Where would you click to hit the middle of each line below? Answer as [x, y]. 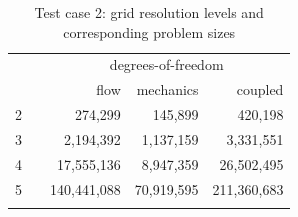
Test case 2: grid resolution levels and [149, 12]
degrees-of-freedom [166, 64]
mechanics [167, 89]
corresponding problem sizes [149, 31]
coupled [260, 89]
